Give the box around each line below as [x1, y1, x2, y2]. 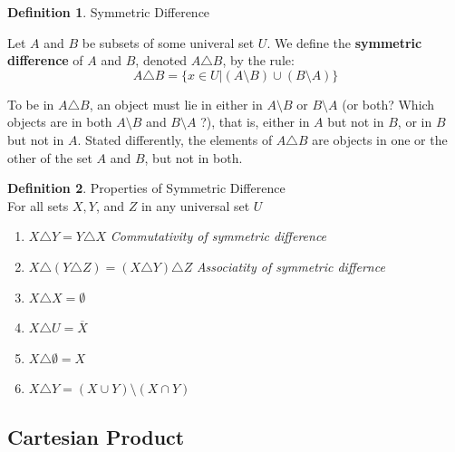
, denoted [135, 51, 188, 70]
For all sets [7, 196, 69, 215]
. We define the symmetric [266, 33, 422, 52]
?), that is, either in [200, 112, 310, 131]
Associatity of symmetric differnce [196, 256, 385, 275]
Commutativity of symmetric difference [110, 226, 327, 245]
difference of [7, 51, 83, 70]
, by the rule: [222, 51, 295, 70]
